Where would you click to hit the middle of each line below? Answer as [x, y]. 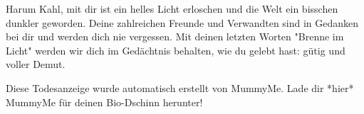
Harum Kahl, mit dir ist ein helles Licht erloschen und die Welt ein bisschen [172, 8]
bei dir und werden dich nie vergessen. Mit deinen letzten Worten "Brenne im [175, 36]
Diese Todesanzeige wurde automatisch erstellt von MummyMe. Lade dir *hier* [180, 87]
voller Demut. [36, 64]
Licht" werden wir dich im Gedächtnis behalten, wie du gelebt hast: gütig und [176, 50]
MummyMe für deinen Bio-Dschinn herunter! [104, 102]
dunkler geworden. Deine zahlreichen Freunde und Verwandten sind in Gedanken [182, 22]
